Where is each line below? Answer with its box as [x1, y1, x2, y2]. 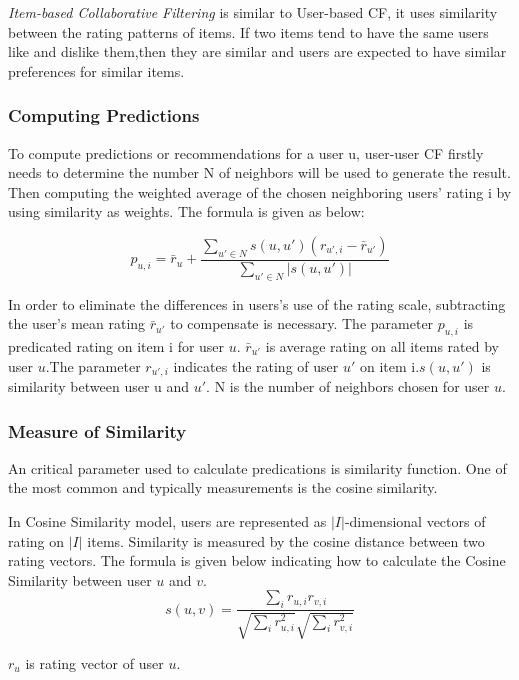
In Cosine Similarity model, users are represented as [8, 511, 327, 532]
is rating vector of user [25, 652, 164, 673]
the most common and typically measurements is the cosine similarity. [8, 477, 438, 498]
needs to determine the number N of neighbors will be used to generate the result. [8, 162, 511, 183]
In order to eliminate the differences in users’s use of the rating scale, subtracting [8, 293, 506, 314]
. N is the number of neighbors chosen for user [206, 376, 490, 397]
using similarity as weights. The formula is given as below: [8, 201, 365, 222]
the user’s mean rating [8, 313, 146, 334]
